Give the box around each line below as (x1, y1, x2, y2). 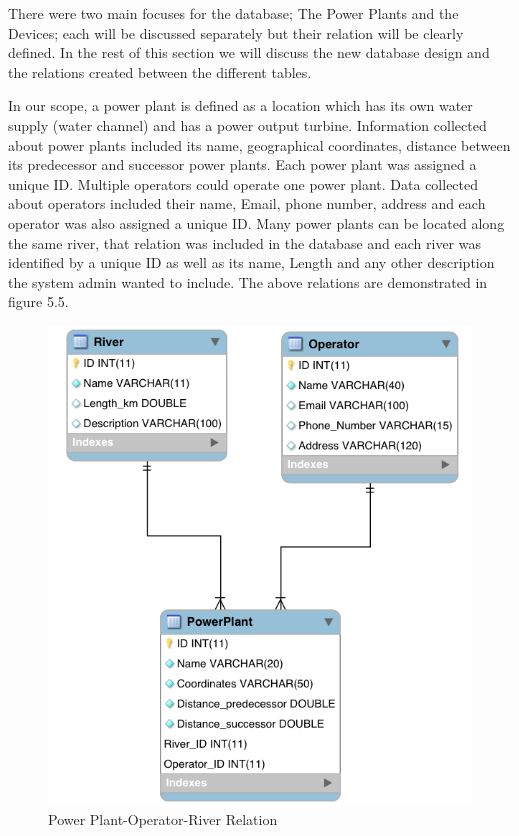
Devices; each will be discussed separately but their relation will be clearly (8, 22, 464, 43)
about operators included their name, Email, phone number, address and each (8, 193, 486, 214)
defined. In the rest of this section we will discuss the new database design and (8, 42, 490, 63)
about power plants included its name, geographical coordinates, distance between (8, 134, 511, 155)
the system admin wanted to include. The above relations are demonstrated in (8, 271, 488, 292)
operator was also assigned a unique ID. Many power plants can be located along (8, 212, 505, 233)
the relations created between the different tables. (8, 61, 312, 82)
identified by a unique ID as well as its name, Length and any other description (8, 252, 495, 273)
